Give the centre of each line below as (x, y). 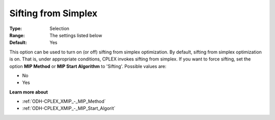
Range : (17, 35)
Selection (60, 28)
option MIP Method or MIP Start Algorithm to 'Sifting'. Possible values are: (88, 66)
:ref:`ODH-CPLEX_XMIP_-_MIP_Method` (64, 101)
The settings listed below (76, 35)
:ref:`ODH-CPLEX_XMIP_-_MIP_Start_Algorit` (69, 108)
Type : (16, 28)
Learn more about (29, 92)
